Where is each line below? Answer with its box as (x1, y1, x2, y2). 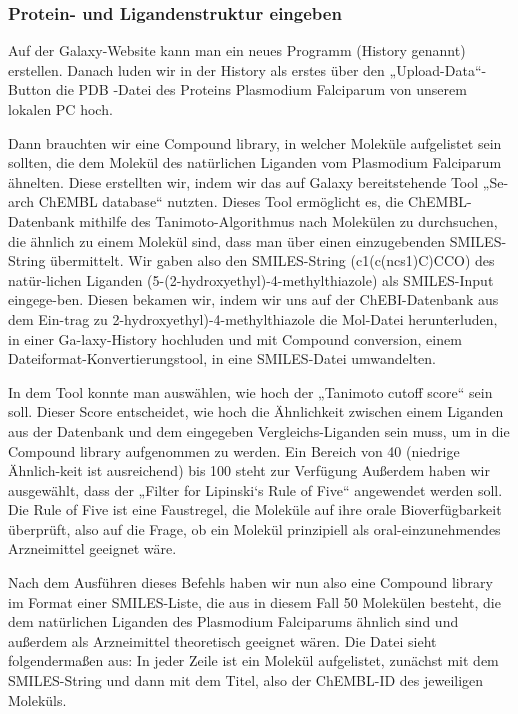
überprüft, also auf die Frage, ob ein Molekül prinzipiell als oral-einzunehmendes (8, 518, 501, 539)
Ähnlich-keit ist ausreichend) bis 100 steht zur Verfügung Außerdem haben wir (8, 460, 490, 481)
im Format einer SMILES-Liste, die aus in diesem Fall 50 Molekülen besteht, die (8, 591, 501, 612)
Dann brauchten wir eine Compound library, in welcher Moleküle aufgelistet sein (8, 132, 502, 153)
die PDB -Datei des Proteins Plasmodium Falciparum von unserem (56, 79, 467, 100)
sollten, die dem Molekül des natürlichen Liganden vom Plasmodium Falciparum (8, 152, 502, 173)
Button (8, 79, 52, 100)
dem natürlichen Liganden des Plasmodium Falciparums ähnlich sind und (8, 611, 459, 632)
